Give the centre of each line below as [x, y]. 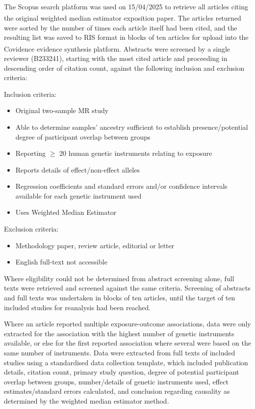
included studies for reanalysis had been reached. [77, 307]
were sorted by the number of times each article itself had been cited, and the [121, 27]
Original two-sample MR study [62, 110]
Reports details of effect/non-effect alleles [77, 169]
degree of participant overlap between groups [83, 136]
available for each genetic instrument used [78, 195]
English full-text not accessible [61, 262]
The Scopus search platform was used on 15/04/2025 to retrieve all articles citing [126, 6]
